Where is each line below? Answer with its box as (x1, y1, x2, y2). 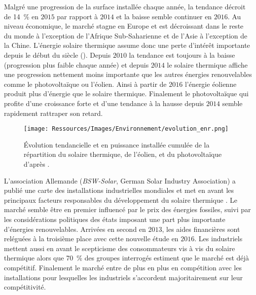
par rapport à (57, 11, 98, 21)
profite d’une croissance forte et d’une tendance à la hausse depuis (4, 98, 204, 108)
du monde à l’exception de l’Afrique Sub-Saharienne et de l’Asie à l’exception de (4, 30, 248, 40)
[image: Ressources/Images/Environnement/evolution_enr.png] (24, 125, 229, 133)
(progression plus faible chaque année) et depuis (4, 59, 149, 70)
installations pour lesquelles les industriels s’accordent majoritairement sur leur (4, 272, 243, 282)
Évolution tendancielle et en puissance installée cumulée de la (24, 139, 210, 149)
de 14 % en (4, 11, 38, 21)
